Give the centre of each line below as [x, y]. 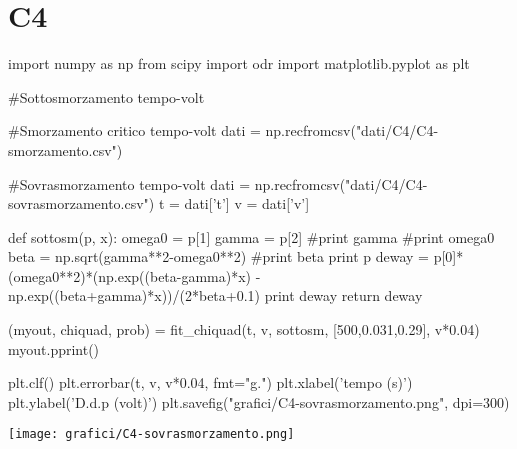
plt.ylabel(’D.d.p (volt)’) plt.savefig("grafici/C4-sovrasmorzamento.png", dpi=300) [259, 401]
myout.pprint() [54, 348]
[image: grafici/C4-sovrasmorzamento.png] [151, 434]
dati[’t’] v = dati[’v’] [247, 203]
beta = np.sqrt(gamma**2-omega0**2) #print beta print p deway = [218, 256]
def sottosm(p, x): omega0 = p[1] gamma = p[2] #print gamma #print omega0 [251, 236]
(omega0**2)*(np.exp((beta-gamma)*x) [130, 275]
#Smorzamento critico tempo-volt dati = [134, 130]
